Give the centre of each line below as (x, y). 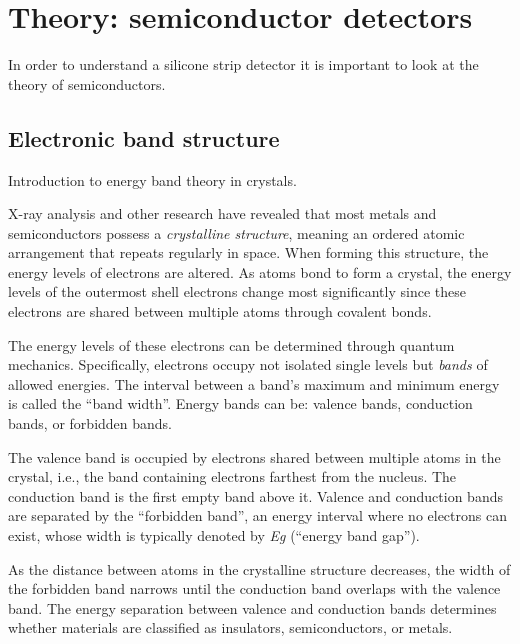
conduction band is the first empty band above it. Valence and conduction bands (255, 495)
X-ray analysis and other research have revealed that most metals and (222, 213)
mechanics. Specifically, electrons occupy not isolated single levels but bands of (248, 364)
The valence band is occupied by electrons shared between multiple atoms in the (254, 456)
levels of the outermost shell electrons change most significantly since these (237, 291)
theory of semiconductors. (87, 83)
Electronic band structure (144, 137)
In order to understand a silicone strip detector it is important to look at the (243, 64)
